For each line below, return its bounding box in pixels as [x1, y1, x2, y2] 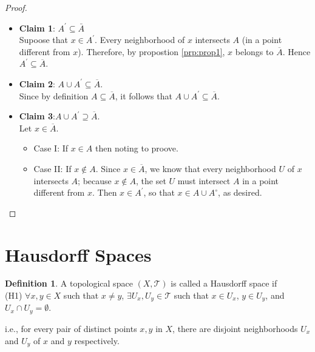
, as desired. [218, 186, 262, 199]
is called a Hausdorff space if [171, 277, 277, 290]
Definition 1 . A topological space [5, 277, 133, 290]
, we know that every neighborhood [144, 162, 276, 174]
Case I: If [33, 142, 69, 154]
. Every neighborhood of [95, 33, 185, 46]
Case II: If [33, 162, 72, 174]
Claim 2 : [19, 77, 55, 90]
